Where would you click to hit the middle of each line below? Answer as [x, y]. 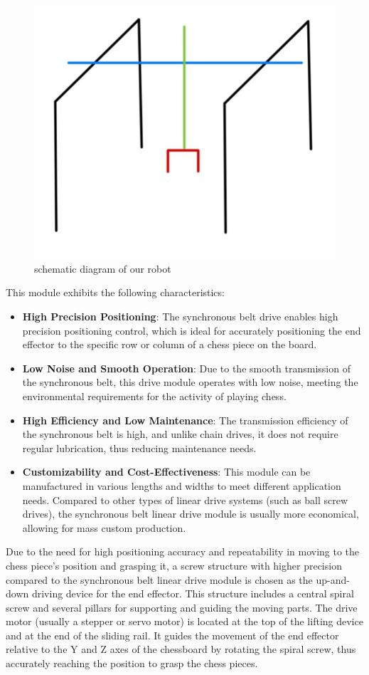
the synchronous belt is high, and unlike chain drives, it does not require [180, 434]
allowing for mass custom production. [104, 527]
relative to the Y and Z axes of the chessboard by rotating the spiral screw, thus [181, 649]
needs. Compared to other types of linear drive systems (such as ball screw [185, 499]
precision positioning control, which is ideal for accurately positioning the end [192, 330]
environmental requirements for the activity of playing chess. [154, 396]
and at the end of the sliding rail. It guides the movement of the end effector [172, 635]
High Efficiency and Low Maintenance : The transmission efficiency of [185, 420]
